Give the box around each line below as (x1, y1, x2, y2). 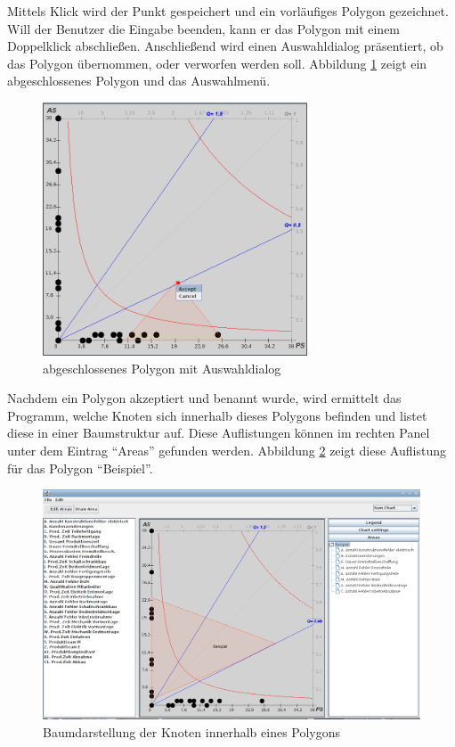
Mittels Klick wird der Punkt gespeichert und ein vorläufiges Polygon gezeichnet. (7, 2, 449, 20)
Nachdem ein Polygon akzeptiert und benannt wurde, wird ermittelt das (7, 389, 402, 407)
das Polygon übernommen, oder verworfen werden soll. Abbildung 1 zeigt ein (7, 53, 427, 72)
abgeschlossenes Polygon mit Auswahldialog (43, 358, 281, 377)
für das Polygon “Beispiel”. (7, 458, 153, 477)
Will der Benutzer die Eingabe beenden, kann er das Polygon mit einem (7, 19, 401, 37)
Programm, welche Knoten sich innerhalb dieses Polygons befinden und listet (7, 406, 427, 424)
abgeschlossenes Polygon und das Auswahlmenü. (7, 71, 271, 90)
